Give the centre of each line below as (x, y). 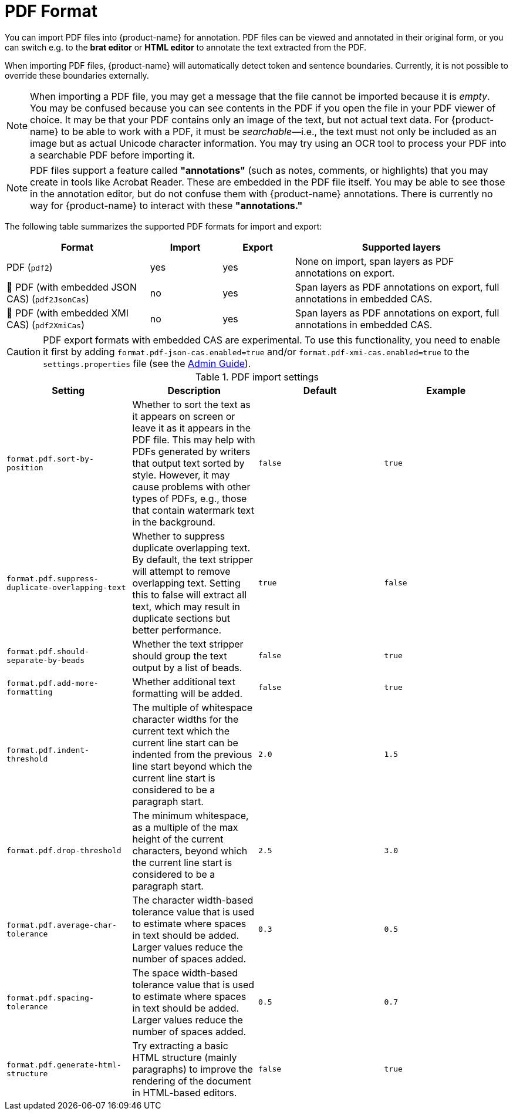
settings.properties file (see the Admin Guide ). (147, 363)
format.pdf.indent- (48, 750)
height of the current (178, 839)
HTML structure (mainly (185, 1057)
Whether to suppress (179, 536)
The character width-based (193, 900)
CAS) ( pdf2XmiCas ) (45, 324)
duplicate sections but (181, 618)
